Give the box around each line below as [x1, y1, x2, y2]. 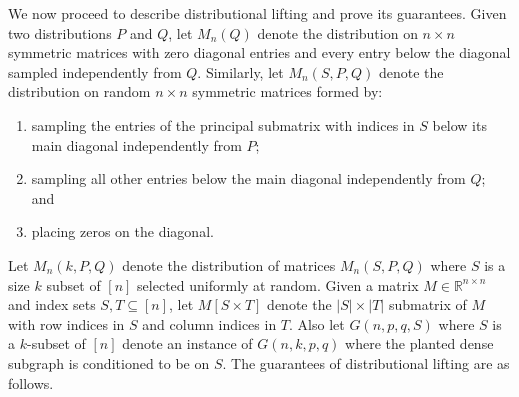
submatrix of [388, 294, 467, 315]
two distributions [8, 22, 112, 43]
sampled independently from [8, 61, 182, 82]
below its [432, 114, 487, 135]
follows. [8, 372, 54, 393]
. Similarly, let [197, 61, 284, 82]
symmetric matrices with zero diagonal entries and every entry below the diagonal [8, 42, 511, 63]
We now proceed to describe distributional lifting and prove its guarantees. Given [8, 3, 507, 23]
